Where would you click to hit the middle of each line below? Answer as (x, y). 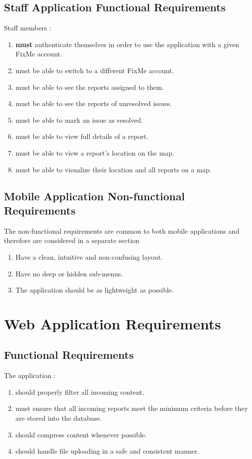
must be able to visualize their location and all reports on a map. (113, 169)
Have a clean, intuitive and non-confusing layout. (89, 256)
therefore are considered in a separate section (72, 240)
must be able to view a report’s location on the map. (95, 152)
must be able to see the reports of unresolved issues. (94, 103)
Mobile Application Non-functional (94, 196)
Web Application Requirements (113, 323)
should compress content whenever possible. (81, 434)
